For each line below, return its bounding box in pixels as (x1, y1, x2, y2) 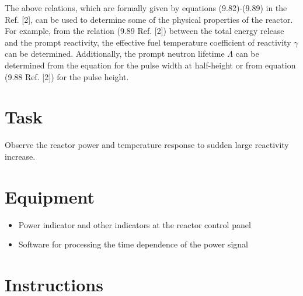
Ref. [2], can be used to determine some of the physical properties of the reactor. (5, 13, 293, 25)
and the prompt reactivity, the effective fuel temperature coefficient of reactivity (5, 36, 291, 48)
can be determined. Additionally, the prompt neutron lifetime (5, 47, 225, 60)
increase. (5, 150, 36, 162)
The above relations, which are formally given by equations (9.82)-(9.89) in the (5, 2, 287, 13)
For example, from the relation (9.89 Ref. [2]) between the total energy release (5, 25, 284, 37)
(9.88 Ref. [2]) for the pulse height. (5, 70, 129, 82)
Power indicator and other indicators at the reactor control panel (18, 218, 251, 230)
